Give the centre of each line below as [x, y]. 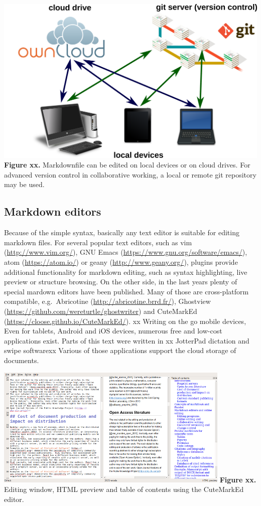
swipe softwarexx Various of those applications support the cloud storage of [120, 350]
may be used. [24, 184]
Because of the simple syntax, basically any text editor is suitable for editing [122, 232]
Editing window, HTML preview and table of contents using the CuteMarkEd [124, 489]
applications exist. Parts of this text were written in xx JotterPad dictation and [127, 340]
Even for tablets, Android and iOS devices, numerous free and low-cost [113, 331]
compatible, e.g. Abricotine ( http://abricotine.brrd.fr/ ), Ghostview [107, 301]
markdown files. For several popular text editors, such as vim [98, 242]
